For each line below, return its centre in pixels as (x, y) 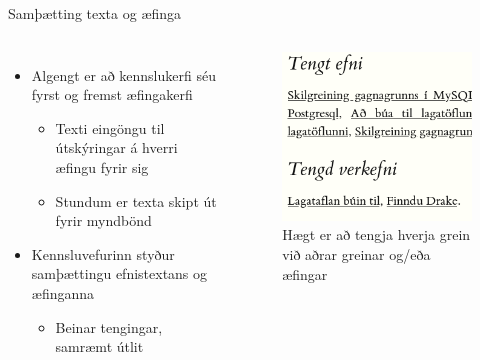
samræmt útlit (99, 346)
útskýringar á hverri (116, 147)
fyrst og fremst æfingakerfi (112, 94)
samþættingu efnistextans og (119, 273)
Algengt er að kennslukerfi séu (123, 74)
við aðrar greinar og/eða (356, 254)
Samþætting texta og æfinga (95, 13)
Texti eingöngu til (110, 127)
